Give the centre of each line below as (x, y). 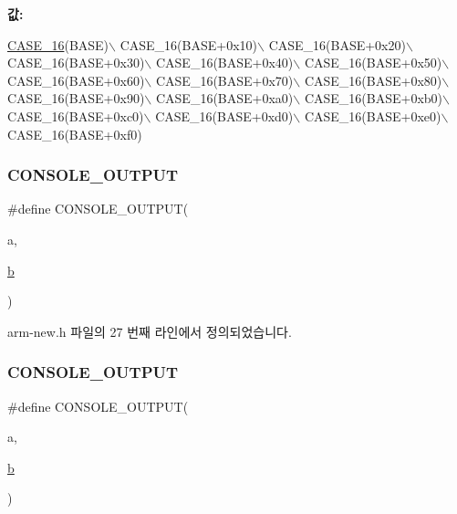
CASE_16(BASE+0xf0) (75, 134)
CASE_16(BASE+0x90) (76, 98)
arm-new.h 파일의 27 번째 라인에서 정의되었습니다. (150, 331)
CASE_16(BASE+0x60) (76, 80)
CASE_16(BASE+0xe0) (373, 115)
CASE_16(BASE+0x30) (76, 63)
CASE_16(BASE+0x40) (224, 63)
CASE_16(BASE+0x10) (189, 44)
